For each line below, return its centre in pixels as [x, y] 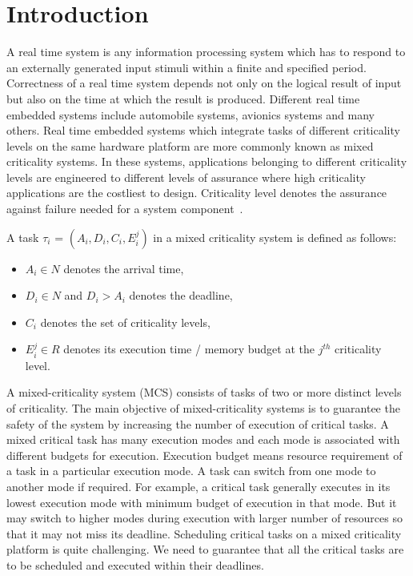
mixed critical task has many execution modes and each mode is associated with [203, 439]
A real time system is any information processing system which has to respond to [206, 52]
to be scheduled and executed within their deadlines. [135, 564]
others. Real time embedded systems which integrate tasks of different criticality [203, 130]
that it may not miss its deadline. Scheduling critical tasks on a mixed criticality [204, 533]
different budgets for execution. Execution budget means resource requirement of [204, 455]
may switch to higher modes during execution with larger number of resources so [204, 518]
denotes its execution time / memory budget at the [189, 349]
